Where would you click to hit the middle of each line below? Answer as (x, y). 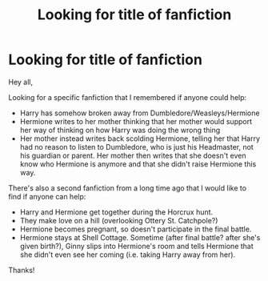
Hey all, (21, 82)
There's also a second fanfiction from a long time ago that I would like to (127, 188)
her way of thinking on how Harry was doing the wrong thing (120, 130)
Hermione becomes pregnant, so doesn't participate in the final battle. (136, 229)
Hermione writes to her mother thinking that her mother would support (136, 121)
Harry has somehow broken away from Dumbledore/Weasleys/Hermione (140, 113)
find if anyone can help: (47, 196)
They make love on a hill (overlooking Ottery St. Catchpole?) (119, 220)
